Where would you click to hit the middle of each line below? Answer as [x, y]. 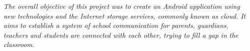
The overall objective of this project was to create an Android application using [122, 6]
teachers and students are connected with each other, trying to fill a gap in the [121, 35]
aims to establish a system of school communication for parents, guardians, [116, 25]
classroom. [19, 44]
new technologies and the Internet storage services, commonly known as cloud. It [125, 15]
